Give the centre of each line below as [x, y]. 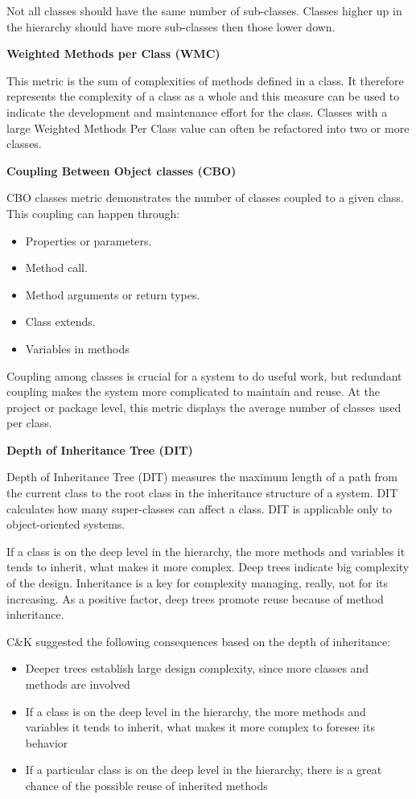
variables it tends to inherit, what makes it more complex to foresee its [200, 727]
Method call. [56, 268]
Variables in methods [77, 348]
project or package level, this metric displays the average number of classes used [204, 407]
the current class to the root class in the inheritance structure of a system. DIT [202, 493]
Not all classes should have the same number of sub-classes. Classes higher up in [204, 10]
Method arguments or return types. [113, 294]
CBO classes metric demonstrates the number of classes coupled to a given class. [205, 198]
